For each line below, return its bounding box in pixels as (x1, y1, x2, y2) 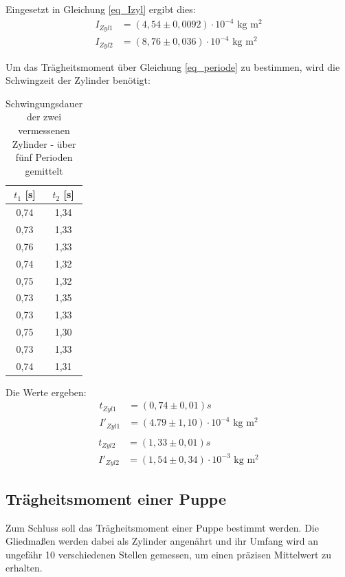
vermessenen (18, 122, 70, 137)
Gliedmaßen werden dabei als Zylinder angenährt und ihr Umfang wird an (5, 534, 319, 548)
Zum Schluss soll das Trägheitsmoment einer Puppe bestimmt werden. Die (5, 520, 319, 534)
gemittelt (25, 163, 63, 177)
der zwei (26, 109, 62, 124)
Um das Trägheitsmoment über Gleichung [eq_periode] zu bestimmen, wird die (5, 59, 340, 74)
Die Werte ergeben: (5, 384, 87, 399)
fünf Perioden (15, 150, 73, 164)
